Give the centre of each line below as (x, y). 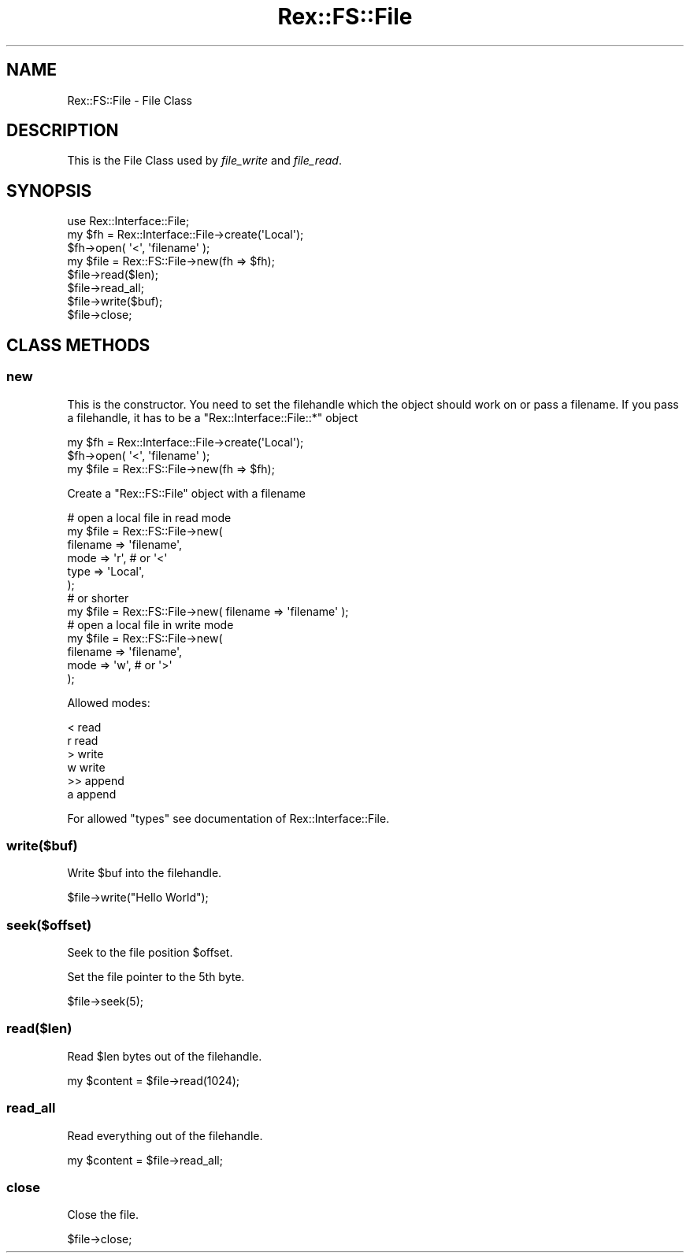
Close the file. (103, 1215)
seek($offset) (49, 925)
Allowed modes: (109, 702)
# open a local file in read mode (149, 517)
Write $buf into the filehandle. (145, 873)
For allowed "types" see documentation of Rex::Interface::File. (228, 818)
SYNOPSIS (49, 191)
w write (86, 767)
